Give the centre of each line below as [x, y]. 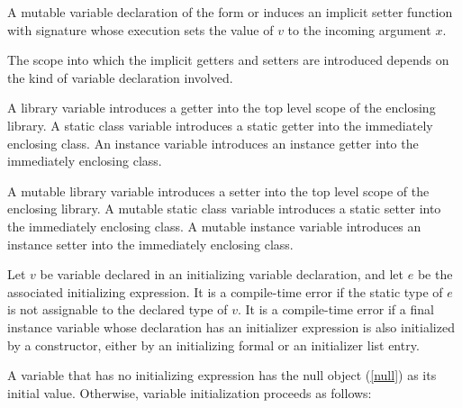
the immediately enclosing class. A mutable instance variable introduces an [214, 226]
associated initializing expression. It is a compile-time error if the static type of [225, 291]
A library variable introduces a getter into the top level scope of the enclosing [222, 108]
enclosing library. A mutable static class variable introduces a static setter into [224, 209]
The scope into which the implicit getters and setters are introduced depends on [228, 60]
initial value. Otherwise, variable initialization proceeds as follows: [190, 392]
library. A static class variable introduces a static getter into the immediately [220, 125]
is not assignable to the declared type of [118, 309]
